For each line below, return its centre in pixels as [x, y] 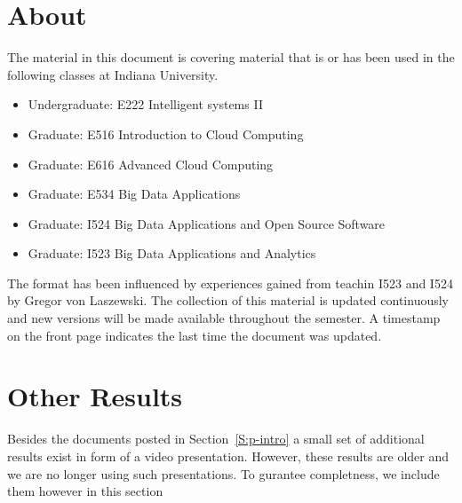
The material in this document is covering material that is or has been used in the [231, 57]
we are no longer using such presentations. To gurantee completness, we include [223, 473]
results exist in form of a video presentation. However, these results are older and [228, 456]
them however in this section [85, 491]
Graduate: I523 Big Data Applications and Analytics [172, 253]
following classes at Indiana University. [113, 74]
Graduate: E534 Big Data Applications [134, 194]
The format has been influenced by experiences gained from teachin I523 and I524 [230, 283]
